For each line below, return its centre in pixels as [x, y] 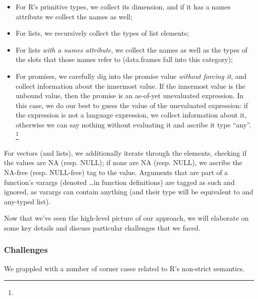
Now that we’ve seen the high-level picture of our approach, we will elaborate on [126, 218]
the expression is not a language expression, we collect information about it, [131, 115]
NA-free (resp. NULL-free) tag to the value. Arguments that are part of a [116, 172]
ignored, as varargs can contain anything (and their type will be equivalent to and [129, 192]
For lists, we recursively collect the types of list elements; [102, 33]
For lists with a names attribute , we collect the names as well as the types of [131, 49]
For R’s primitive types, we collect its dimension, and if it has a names [123, 6]
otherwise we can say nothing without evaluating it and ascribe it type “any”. [133, 124]
